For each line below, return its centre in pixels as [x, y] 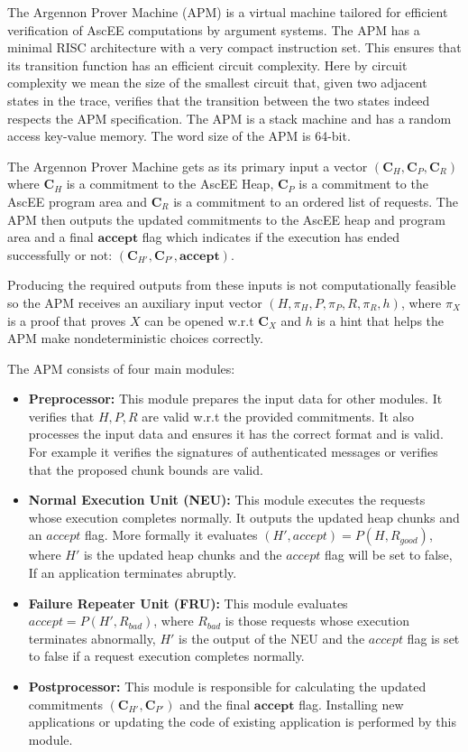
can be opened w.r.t [199, 320]
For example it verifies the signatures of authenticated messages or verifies [233, 452]
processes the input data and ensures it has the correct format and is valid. [236, 434]
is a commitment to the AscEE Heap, [170, 184]
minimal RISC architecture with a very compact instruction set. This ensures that [234, 47]
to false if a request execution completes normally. [166, 656]
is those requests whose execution [317, 621]
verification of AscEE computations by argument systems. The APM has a [214, 29]
